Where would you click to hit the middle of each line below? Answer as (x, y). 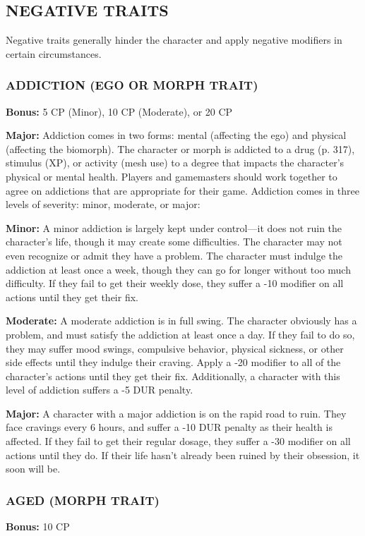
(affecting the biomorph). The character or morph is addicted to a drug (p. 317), (180, 148)
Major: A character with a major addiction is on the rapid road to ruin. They (176, 413)
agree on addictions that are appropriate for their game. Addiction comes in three (182, 190)
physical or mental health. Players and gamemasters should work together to (172, 176)
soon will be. (33, 469)
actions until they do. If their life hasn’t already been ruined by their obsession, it (183, 455)
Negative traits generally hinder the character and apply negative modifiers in (174, 40)
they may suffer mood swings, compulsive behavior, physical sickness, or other (175, 348)
